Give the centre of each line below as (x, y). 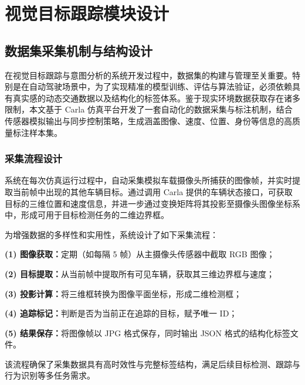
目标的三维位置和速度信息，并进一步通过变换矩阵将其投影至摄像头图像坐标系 (152, 203)
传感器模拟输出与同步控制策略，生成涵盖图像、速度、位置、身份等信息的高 (148, 120)
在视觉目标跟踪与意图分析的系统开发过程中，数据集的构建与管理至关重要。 (148, 75)
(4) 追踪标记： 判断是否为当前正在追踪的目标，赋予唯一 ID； (121, 313)
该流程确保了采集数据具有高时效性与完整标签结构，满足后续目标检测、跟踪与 (152, 364)
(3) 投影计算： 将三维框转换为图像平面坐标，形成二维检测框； (123, 293)
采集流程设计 (34, 159)
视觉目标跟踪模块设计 (87, 13)
